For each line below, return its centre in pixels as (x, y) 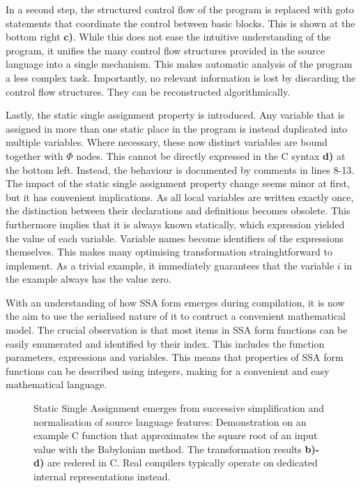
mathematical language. (56, 384)
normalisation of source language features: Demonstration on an (170, 421)
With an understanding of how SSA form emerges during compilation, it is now (175, 302)
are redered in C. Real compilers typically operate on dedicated (182, 463)
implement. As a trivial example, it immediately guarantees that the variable (170, 265)
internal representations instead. (102, 476)
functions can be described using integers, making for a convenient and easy (168, 370)
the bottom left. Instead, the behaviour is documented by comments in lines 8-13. (180, 169)
